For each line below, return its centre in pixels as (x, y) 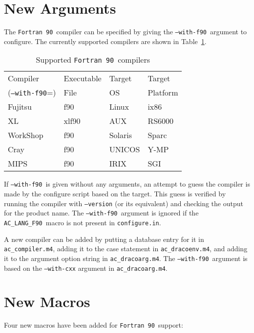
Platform (163, 93)
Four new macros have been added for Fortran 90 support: (94, 325)
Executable (83, 78)
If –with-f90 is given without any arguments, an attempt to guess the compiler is (127, 184)
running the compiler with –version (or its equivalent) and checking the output (124, 203)
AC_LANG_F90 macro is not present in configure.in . (83, 222)
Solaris (121, 135)
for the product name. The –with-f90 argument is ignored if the (101, 213)
